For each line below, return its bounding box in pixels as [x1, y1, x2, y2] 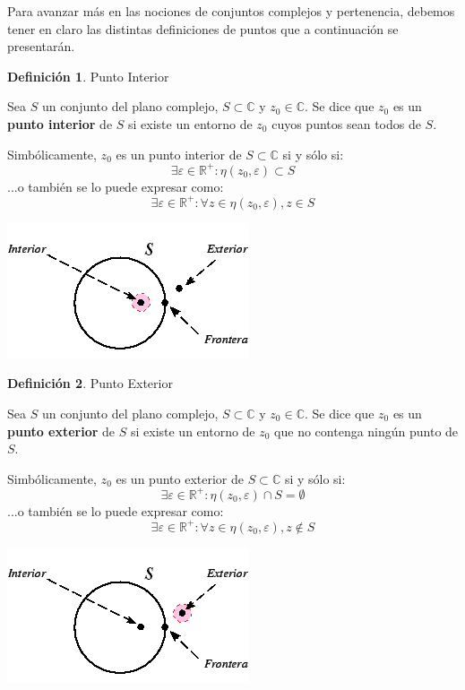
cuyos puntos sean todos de [271, 114, 421, 133]
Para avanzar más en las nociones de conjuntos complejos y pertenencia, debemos [7, 2, 455, 20]
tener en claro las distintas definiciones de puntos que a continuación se [7, 19, 399, 38]
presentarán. [7, 37, 75, 56]
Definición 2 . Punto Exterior [7, 374, 173, 392]
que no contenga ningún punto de [274, 421, 459, 440]
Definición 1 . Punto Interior [7, 66, 169, 85]
